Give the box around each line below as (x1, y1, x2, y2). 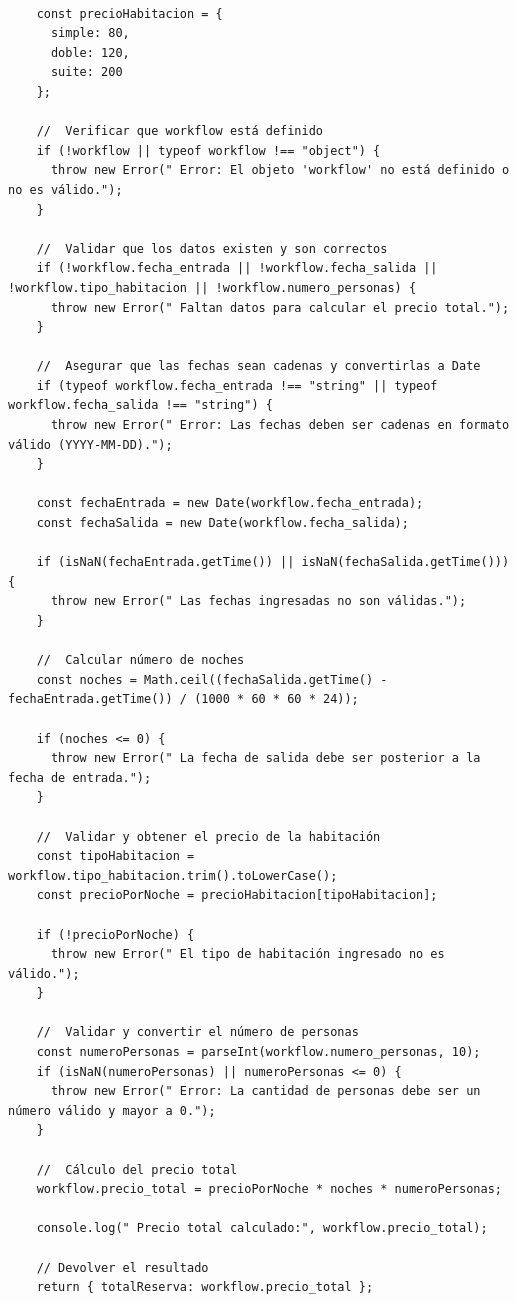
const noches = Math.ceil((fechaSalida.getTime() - (36, 672, 388, 687)
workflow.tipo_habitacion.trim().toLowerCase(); (8, 868, 338, 883)
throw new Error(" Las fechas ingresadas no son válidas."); (50, 594, 467, 609)
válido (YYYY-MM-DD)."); (8, 437, 173, 452)
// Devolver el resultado (36, 1260, 209, 1275)
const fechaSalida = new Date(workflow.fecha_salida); (36, 516, 409, 531)
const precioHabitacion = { (36, 6, 223, 21)
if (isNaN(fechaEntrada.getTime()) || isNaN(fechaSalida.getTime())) (36, 555, 510, 570)
